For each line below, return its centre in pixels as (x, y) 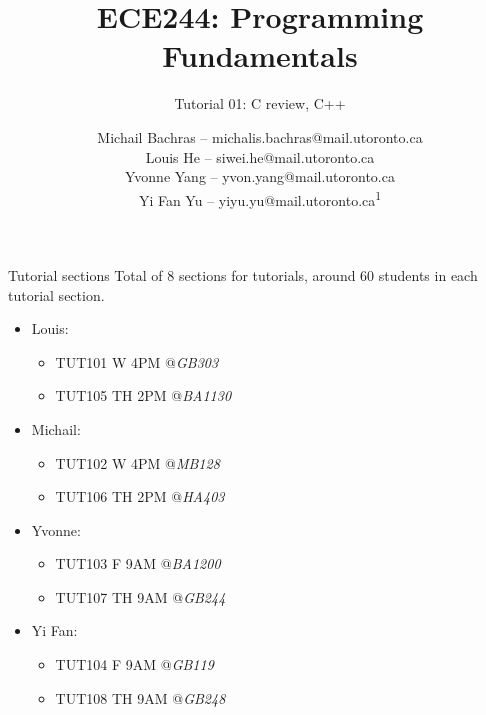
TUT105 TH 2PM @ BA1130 (143, 395)
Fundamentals (260, 55)
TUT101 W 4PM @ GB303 (137, 361)
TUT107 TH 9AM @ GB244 (140, 596)
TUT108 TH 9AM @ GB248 (140, 697)
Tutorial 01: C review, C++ (260, 103)
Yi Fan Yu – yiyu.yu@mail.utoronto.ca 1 (260, 198)
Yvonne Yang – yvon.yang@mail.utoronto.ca (260, 176)
